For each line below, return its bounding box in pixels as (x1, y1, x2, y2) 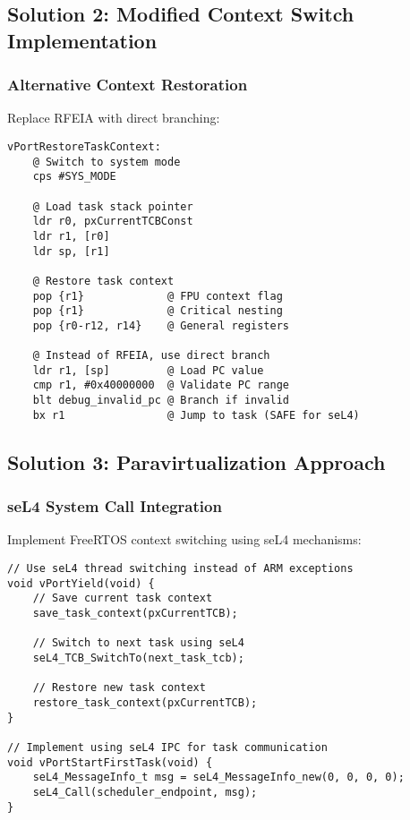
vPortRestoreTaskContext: (7, 140, 161, 153)
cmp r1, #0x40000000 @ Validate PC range (32, 379, 289, 392)
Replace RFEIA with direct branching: (7, 108, 220, 127)
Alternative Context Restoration (7, 73, 248, 96)
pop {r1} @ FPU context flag (32, 289, 283, 303)
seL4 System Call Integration (7, 495, 222, 517)
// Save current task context (32, 592, 213, 605)
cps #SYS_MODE (32, 170, 116, 184)
